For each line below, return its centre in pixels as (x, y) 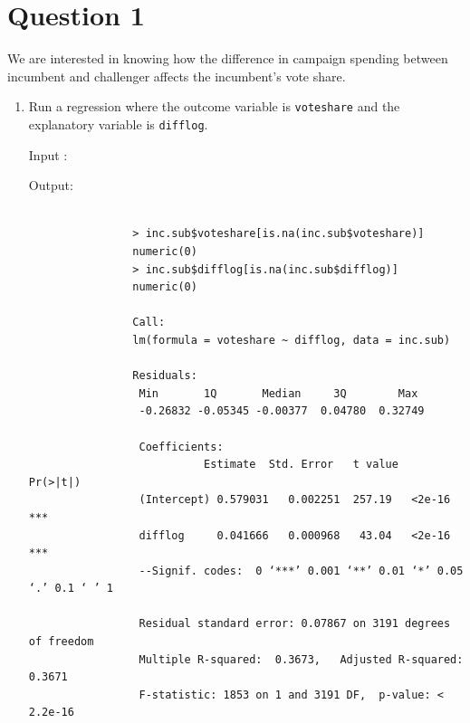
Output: (51, 185)
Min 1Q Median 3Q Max (278, 393)
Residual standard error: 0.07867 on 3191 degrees (295, 624)
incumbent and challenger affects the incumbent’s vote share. (177, 76)
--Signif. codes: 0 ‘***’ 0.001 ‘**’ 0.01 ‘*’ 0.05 (301, 571)
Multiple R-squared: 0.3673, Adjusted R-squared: (301, 659)
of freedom (61, 642)
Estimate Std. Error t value (301, 465)
